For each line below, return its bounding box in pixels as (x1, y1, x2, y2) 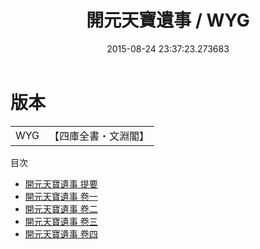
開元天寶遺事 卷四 (24, 227, 98, 240)
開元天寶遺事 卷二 (24, 202, 98, 215)
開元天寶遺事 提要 (24, 177, 98, 190)
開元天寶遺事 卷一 (24, 190, 98, 202)
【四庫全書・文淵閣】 (49, 129, 150, 143)
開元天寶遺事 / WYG (86, 9, 250, 32)
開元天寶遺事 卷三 (24, 215, 98, 227)
